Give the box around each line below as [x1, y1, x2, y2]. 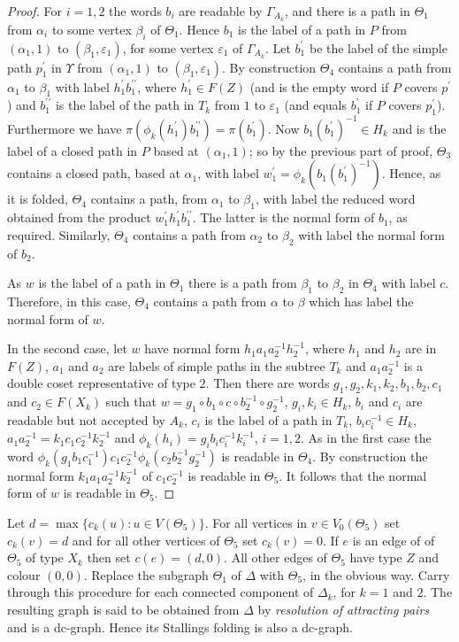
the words [109, 2, 162, 19]
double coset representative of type [7, 374, 195, 392]
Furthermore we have [7, 119, 122, 137]
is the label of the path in [55, 96, 195, 114]
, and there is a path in [285, 2, 410, 19]
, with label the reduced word [255, 190, 416, 208]
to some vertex [51, 19, 132, 38]
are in [405, 339, 437, 358]
